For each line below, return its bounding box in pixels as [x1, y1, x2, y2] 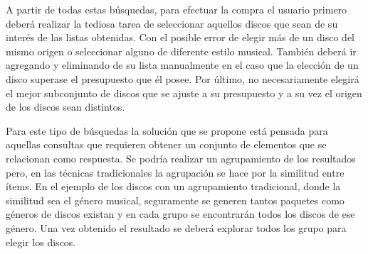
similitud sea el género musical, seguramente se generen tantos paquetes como [6, 192, 345, 207]
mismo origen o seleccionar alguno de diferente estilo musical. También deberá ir [6, 43, 357, 58]
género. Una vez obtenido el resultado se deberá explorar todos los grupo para [6, 220, 347, 235]
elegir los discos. [6, 234, 76, 249]
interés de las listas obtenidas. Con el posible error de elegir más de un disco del [6, 30, 354, 45]
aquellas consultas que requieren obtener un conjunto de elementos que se [6, 137, 327, 152]
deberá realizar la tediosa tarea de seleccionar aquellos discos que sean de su [6, 16, 338, 31]
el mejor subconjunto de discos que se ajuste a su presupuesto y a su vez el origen [6, 85, 362, 100]
